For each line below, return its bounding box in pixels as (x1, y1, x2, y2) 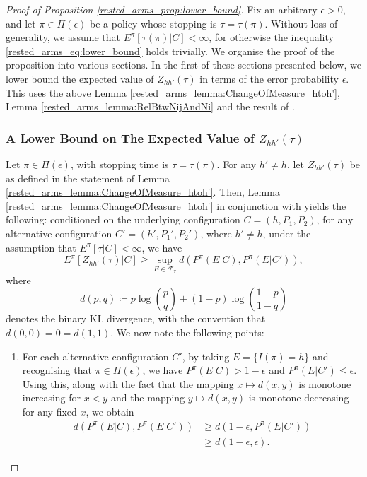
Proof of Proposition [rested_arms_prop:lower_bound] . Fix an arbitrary (6, 2, 318, 16)
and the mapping (110, 390, 185, 405)
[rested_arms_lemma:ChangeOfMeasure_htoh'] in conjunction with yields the (6, 198, 346, 213)
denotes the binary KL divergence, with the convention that (6, 311, 266, 326)
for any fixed (22, 404, 77, 418)
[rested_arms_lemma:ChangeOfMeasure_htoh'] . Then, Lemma (6, 184, 280, 199)
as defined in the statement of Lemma (6, 170, 170, 185)
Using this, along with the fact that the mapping (22, 376, 234, 391)
